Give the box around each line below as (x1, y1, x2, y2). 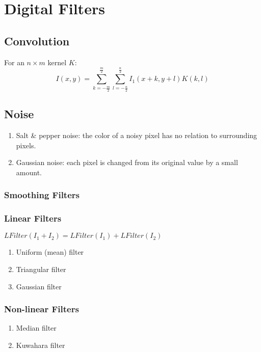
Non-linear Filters (4, 303, 79, 315)
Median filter (16, 322, 57, 333)
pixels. (16, 140, 36, 150)
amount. (16, 167, 42, 177)
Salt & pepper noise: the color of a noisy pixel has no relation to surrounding (16, 129, 257, 140)
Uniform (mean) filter (16, 247, 84, 257)
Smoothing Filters (4, 188, 80, 201)
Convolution (4, 33, 70, 48)
